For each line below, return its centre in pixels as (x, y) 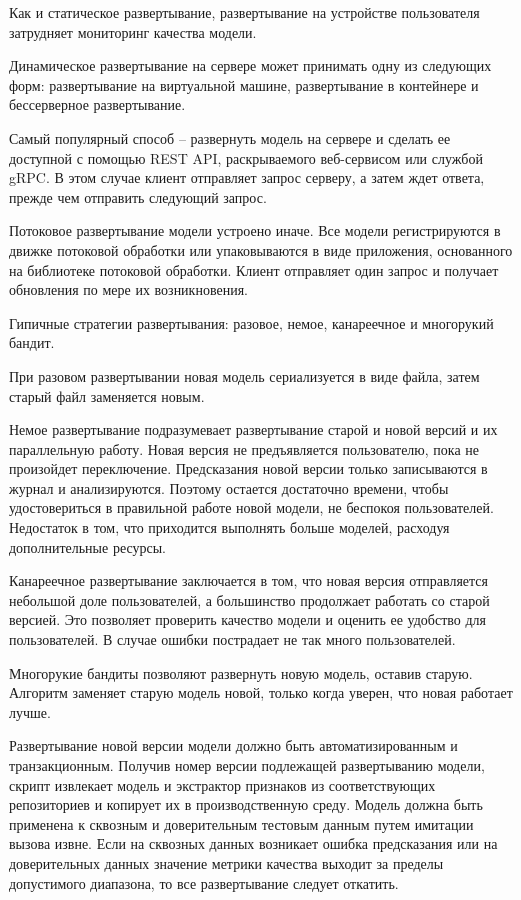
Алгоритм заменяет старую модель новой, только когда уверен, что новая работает (261, 692)
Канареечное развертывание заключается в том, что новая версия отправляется (249, 580)
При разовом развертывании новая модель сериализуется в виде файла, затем (244, 375)
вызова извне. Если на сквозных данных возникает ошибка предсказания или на (253, 843)
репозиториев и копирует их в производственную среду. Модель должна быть (246, 804)
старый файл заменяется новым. (107, 395)
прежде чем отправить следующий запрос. (138, 196)
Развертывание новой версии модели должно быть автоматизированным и (233, 745)
